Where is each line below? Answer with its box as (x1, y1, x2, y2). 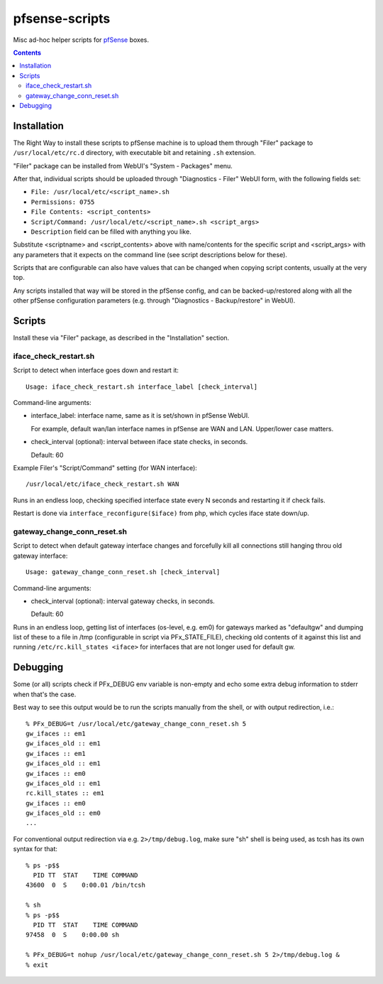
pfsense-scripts (13, 11, 111, 26)
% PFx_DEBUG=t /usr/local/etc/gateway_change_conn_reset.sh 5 (26, 720, 247, 728)
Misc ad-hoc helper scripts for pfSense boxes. (13, 36, 149, 44)
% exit (26, 961, 49, 969)
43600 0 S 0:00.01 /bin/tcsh (26, 881, 145, 890)
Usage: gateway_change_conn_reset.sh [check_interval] (26, 568, 221, 576)
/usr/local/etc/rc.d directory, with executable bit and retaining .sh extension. (13, 148, 256, 157)
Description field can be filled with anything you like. (30, 227, 191, 236)
